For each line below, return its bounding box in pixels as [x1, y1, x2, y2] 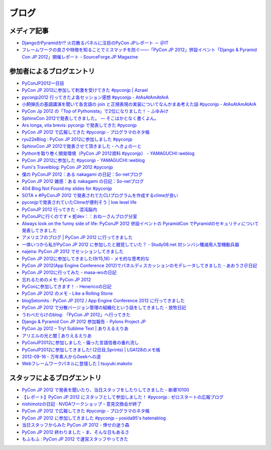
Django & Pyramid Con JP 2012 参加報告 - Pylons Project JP [22, 319, 146, 325]
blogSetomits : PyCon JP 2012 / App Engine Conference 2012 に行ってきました [22, 297, 185, 303]
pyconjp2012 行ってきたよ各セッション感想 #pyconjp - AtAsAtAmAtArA [22, 94, 169, 100]
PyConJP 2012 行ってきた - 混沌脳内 [22, 206, 97, 212]
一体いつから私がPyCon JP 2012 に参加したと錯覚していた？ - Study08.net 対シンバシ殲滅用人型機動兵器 [22, 241, 239, 248]
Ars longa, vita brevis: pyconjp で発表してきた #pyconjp [22, 122, 137, 128]
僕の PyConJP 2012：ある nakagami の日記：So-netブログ [22, 171, 143, 177]
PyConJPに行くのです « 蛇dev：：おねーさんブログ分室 [22, 213, 138, 219]
